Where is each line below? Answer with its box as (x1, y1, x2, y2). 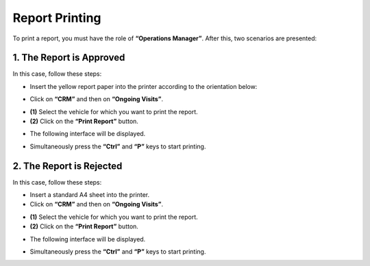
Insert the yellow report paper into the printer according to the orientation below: (29, 82, 258, 90)
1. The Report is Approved (12, 52, 125, 64)
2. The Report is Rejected (12, 160, 123, 172)
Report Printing (12, 10, 102, 25)
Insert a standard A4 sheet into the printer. (29, 191, 150, 199)
